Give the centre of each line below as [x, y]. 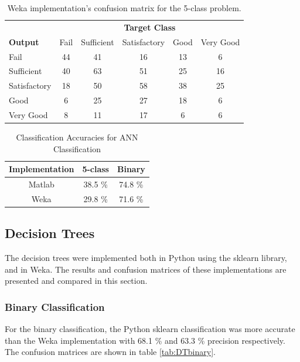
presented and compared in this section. [76, 281]
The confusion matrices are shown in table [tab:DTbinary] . [110, 352]
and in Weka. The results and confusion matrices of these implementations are [146, 269]
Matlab [41, 184]
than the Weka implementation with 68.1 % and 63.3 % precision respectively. [145, 340]
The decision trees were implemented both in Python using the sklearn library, [146, 258]
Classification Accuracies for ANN [77, 137]
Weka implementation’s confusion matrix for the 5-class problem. [124, 8]
